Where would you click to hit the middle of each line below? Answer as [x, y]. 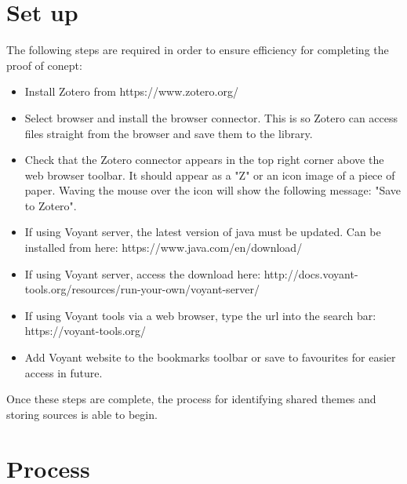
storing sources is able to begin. [82, 414]
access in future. [64, 372]
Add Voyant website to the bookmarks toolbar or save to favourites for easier [210, 357]
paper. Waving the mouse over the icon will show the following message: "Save [213, 190]
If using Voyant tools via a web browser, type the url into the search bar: [200, 315]
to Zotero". [51, 205]
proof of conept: [44, 65]
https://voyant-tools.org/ [85, 331]
